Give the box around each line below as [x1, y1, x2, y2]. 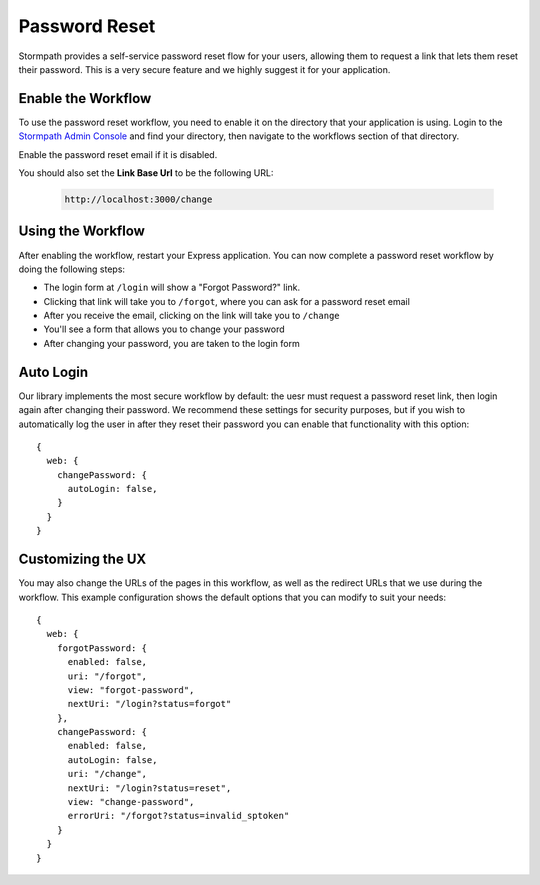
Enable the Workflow [18, 90, 152, 107]
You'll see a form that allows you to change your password [43, 323, 285, 335]
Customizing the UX [18, 551, 147, 568]
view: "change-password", [67, 796, 195, 808]
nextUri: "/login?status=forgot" [67, 698, 232, 710]
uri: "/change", [67, 768, 148, 780]
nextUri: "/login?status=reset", [67, 782, 232, 794]
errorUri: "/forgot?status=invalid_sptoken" [67, 810, 290, 822]
